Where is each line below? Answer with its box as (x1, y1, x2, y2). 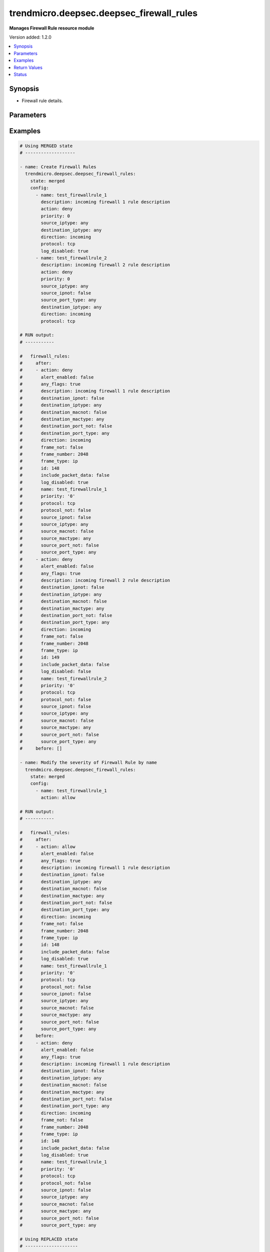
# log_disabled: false (19, 669, 91, 675)
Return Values (13, 64, 42, 70)
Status (13, 71, 27, 77)
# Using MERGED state (19, 143, 73, 149)
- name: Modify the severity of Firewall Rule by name (19, 760, 157, 766)
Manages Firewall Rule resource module (9, 25, 94, 31)
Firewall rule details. (21, 98, 63, 104)
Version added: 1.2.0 (9, 34, 52, 40)
